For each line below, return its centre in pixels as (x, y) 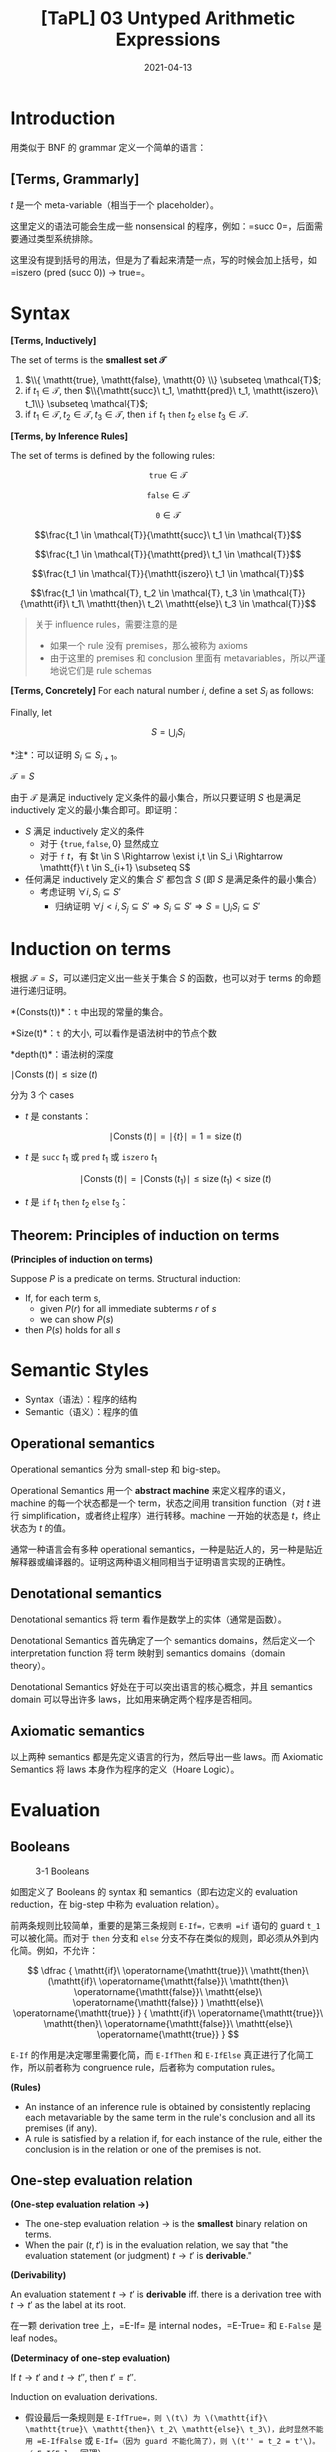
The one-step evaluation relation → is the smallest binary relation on (166, 2224)
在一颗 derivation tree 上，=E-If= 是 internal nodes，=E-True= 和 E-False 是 (166, 2326)
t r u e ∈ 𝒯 (168, 475)
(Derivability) (38, 2275)
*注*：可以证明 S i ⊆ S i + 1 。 (66, 755)
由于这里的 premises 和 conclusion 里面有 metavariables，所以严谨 (187, 658)
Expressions (168, 39)
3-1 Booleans (62, 1871)
